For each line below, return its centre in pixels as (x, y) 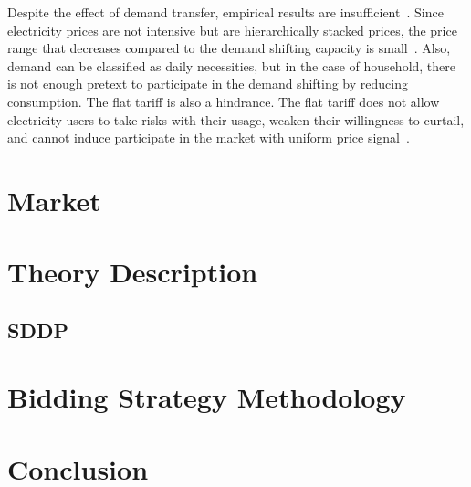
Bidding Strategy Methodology (207, 397)
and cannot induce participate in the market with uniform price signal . (209, 138)
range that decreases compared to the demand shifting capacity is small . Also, (229, 48)
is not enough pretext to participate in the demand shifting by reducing (208, 84)
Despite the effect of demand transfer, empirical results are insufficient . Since (225, 12)
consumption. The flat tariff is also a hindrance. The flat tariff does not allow (224, 101)
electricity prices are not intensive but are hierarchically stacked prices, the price (232, 30)
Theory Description (133, 272)
